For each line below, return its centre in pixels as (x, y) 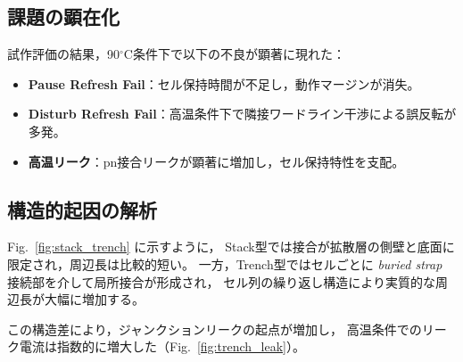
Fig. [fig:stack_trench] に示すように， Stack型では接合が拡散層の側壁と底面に (231, 247)
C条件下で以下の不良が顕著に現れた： (234, 54)
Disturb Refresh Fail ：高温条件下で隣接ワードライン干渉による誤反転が (242, 114)
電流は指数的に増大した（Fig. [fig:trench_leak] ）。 (162, 346)
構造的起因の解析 (82, 209)
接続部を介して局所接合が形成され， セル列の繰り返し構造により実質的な (221, 281)
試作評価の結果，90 (63, 54)
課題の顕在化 (63, 16)
